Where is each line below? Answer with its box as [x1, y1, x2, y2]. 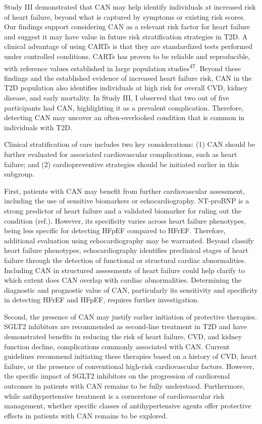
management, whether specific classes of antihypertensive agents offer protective [4, 400, 251, 411]
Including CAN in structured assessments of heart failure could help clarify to [4, 264, 245, 275]
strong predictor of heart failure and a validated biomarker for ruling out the [4, 205, 242, 216]
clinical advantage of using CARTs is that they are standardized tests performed [4, 41, 252, 51]
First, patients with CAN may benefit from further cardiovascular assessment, [4, 185, 245, 196]
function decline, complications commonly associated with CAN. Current [4, 341, 230, 351]
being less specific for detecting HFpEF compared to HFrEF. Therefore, [4, 225, 226, 236]
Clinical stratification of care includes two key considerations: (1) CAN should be [4, 139, 255, 149]
